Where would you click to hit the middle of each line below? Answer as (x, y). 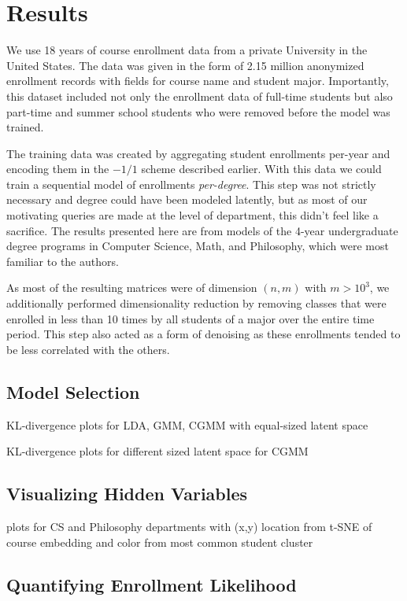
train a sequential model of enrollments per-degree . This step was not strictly (191, 184)
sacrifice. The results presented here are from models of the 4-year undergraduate (202, 230)
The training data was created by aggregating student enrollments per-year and (198, 153)
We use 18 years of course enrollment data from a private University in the (187, 50)
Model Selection (73, 391)
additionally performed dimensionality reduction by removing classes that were (196, 303)
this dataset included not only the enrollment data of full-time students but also (200, 96)
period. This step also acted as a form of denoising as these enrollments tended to (203, 334)
